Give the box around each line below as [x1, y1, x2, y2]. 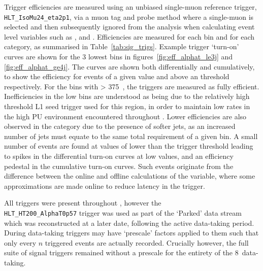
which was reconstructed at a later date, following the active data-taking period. [4, 217, 254, 228]
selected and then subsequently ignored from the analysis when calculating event [4, 21, 255, 32]
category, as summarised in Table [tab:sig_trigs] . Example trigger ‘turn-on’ [4, 41, 239, 52]
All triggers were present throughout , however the [4, 197, 161, 208]
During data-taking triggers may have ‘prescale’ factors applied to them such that [4, 227, 259, 238]
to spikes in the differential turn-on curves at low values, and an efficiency [4, 150, 234, 161]
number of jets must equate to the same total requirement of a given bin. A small [4, 130, 258, 141]
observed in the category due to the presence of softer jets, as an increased [4, 121, 236, 131]
